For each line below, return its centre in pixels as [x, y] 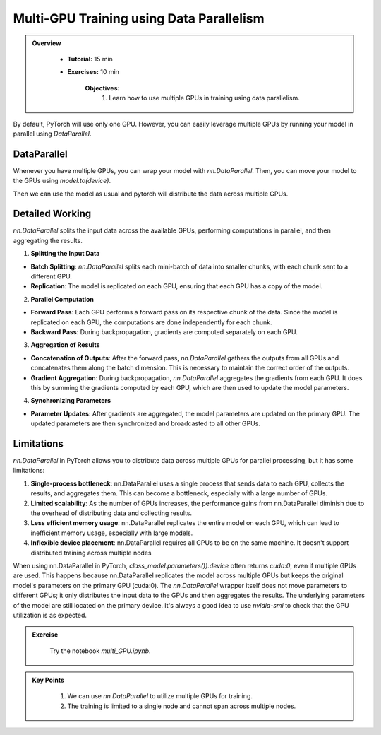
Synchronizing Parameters [71, 401]
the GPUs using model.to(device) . [62, 181]
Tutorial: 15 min [90, 59]
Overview [47, 43]
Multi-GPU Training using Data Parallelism [139, 18]
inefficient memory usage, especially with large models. [112, 533]
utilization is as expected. [50, 615]
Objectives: [102, 88]
